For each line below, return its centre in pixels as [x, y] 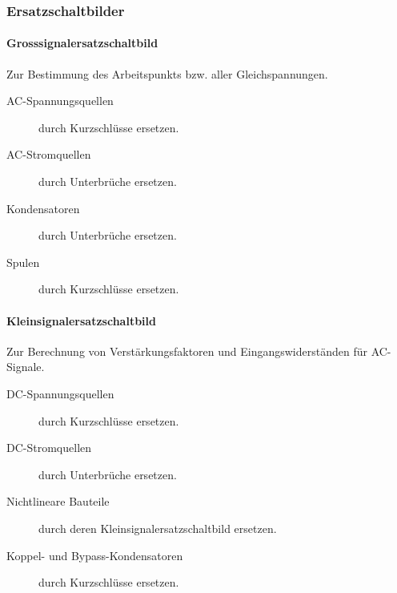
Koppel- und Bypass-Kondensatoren [95, 555]
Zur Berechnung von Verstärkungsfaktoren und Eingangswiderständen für [187, 351]
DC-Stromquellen [49, 448]
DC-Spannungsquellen [60, 393]
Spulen [23, 262]
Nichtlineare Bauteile [58, 501]
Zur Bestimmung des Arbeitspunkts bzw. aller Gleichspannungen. [167, 73]
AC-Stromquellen [49, 154]
